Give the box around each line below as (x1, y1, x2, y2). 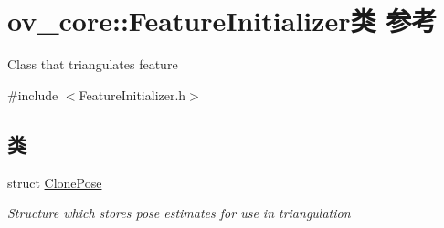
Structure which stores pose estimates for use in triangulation (7, 203, 351, 223)
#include (7, 85, 58, 104)
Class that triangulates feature (7, 55, 178, 74)
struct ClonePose (7, 172, 102, 192)
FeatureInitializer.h (79, 85, 186, 104)
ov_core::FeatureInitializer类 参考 (7, 2, 438, 39)
